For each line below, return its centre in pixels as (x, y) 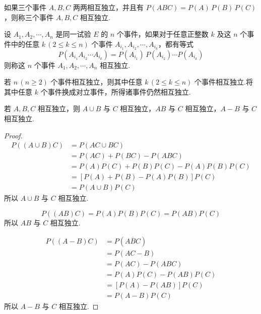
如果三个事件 (25, 7)
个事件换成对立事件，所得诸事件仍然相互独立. (116, 91)
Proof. (13, 135)
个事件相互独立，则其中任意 (96, 82)
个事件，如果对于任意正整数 (162, 34)
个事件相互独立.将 (224, 82)
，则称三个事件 (29, 17)
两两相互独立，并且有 (108, 7)
